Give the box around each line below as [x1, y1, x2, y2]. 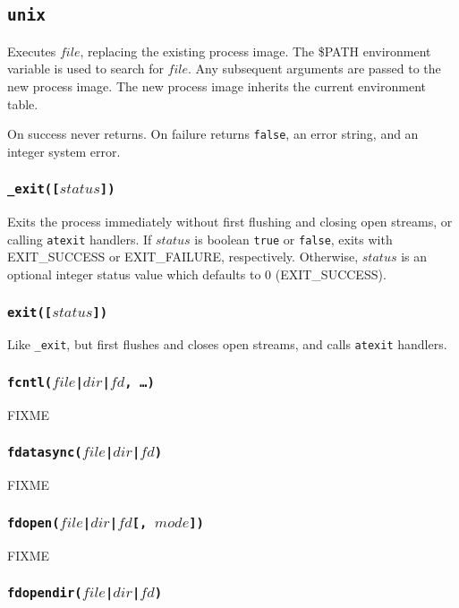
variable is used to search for [7, 59, 164, 78]
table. [7, 94, 38, 113]
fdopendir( [7, 586, 82, 601]
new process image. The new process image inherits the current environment [7, 76, 427, 95]
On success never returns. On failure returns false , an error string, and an [7, 124, 419, 143]
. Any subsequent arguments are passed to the [188, 59, 441, 78]
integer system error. [7, 141, 121, 160]
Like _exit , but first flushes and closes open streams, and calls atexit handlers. [7, 335, 447, 354]
